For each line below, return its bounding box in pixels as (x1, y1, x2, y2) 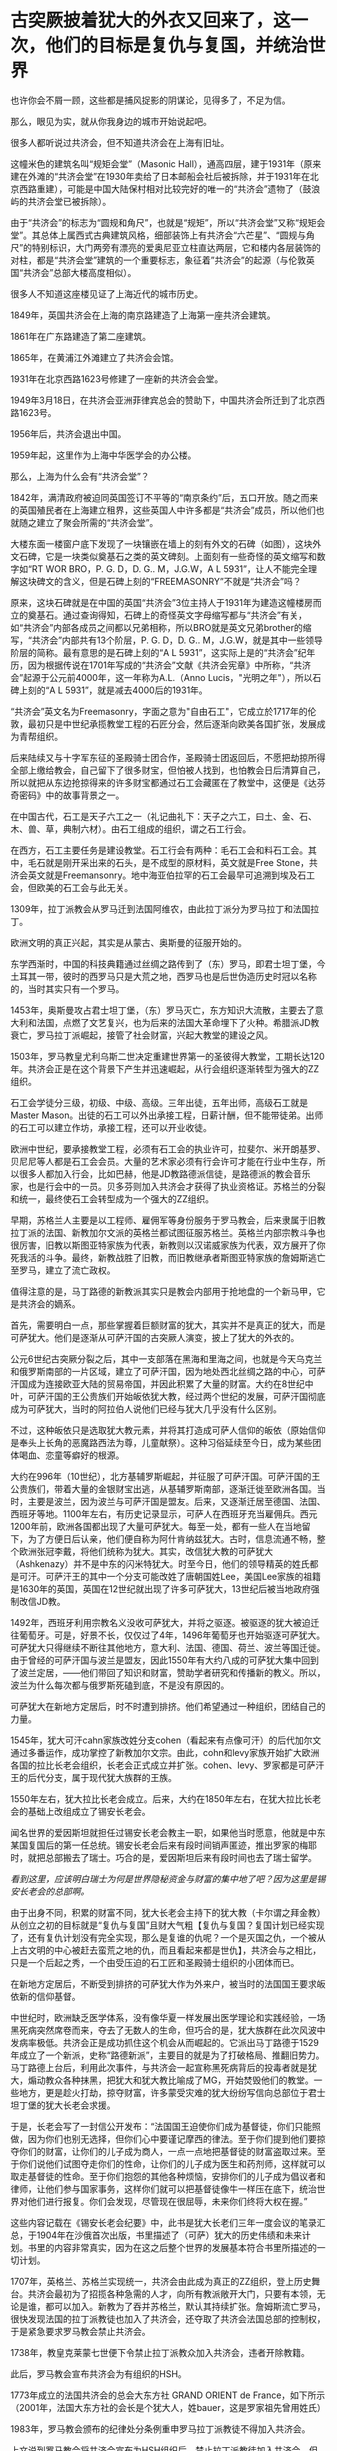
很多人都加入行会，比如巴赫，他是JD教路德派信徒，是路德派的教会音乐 (18, 1167, 312, 1180)
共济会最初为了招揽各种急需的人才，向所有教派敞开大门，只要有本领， (27, 2287, 317, 2300)
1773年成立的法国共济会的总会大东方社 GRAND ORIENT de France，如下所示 (10, 2389, 326, 2401)
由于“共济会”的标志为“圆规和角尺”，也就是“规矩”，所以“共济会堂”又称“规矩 (10, 216, 317, 228)
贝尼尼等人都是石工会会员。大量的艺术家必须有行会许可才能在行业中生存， (10, 1155, 317, 1167)
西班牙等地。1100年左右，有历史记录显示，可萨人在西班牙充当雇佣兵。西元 (10, 1507, 318, 1520)
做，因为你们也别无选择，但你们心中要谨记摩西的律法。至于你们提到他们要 (10, 2132, 317, 2145)
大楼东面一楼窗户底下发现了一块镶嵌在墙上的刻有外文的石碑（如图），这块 (10, 537, 313, 550)
